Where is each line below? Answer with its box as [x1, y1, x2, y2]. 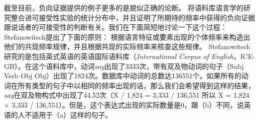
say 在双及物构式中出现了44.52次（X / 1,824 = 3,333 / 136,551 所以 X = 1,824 [4, 90, 250, 100]
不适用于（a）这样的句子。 [24, 109, 112, 120]
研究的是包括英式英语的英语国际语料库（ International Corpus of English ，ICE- [4, 51, 255, 61]
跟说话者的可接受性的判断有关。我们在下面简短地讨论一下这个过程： [4, 22, 227, 32]
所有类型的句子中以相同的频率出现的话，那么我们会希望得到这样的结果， [17, 80, 255, 90]
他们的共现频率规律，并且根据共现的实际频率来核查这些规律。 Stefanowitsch [4, 41, 251, 52]
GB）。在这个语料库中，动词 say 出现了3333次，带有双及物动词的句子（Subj [4, 61, 244, 71]
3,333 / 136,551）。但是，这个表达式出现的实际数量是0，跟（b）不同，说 [11, 99, 244, 110]
